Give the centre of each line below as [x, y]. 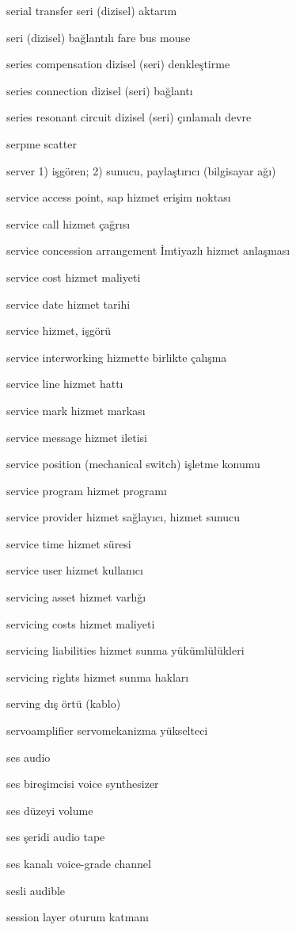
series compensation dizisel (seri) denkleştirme [118, 64]
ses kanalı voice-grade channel [79, 863]
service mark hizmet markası [76, 410]
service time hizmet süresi [69, 543]
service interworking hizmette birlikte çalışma [117, 357]
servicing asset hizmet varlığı [76, 597]
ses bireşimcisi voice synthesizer [83, 784]
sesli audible [36, 890]
